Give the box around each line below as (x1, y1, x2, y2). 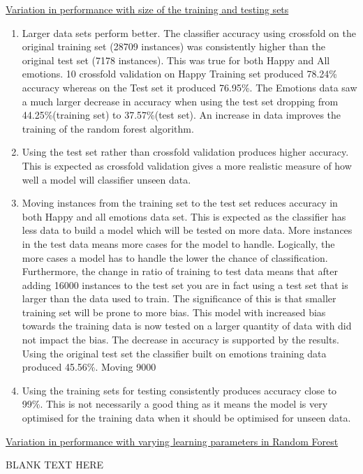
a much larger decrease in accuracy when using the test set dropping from (22, 94, 339, 108)
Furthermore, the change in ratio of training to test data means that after (22, 264, 338, 279)
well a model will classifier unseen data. (22, 172, 191, 186)
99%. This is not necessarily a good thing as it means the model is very (22, 397, 328, 411)
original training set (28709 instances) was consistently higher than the (22, 39, 325, 54)
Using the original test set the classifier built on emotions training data (22, 346, 327, 360)
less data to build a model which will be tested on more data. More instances (22, 223, 353, 237)
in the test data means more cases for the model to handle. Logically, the (22, 236, 335, 251)
